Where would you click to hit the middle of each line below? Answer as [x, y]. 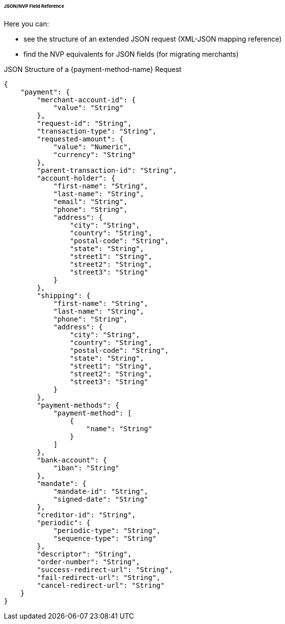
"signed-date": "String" [101, 499]
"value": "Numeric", [93, 147]
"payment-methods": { [78, 405]
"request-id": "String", [84, 123]
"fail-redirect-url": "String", [99, 577]
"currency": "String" [95, 154]
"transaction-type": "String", [97, 131]
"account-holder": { [76, 178]
